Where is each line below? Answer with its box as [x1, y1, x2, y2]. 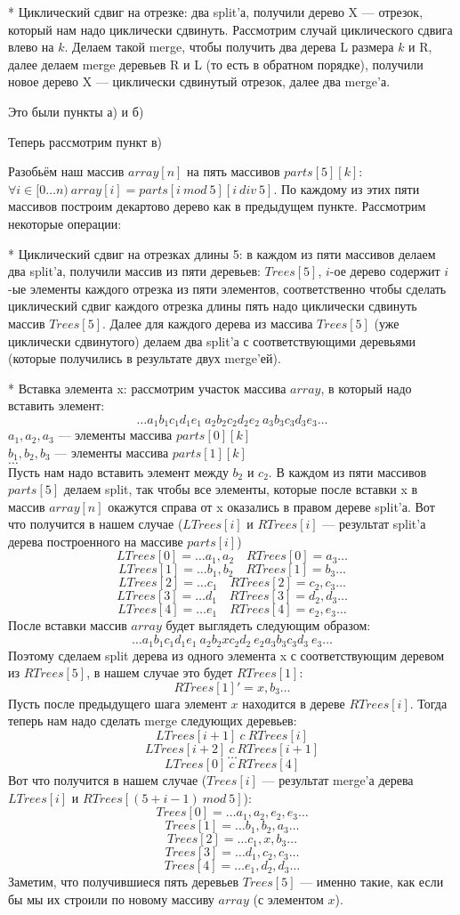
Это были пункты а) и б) [8, 101, 144, 120]
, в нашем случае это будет [86, 663, 233, 682]
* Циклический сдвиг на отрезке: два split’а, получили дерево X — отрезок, [8, 3, 424, 20]
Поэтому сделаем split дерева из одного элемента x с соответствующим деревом [8, 645, 445, 664]
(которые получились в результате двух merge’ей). [8, 349, 281, 368]
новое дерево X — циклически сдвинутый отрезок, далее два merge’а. [8, 72, 391, 91]
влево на [8, 37, 54, 56]
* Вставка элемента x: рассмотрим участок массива [8, 378, 286, 397]
